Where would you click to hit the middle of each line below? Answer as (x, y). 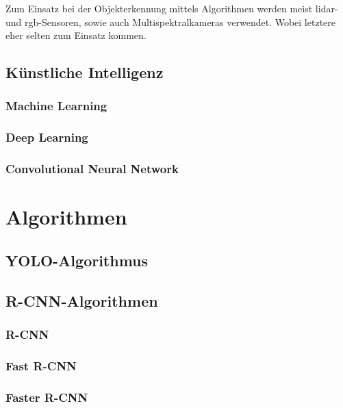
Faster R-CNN (47, 397)
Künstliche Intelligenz (85, 72)
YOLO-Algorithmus (77, 260)
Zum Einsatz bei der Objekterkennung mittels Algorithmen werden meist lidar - (172, 8)
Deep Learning (47, 137)
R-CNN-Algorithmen (82, 300)
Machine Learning (56, 106)
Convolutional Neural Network (92, 169)
